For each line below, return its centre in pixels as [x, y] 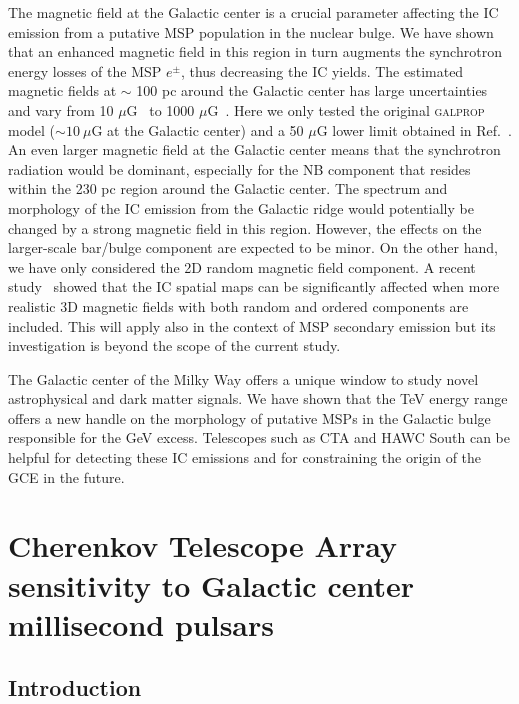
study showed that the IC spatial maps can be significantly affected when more [254, 286]
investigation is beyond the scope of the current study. [174, 345]
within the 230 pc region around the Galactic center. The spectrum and [228, 188]
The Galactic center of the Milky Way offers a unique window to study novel [243, 378]
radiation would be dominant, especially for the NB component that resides [239, 168]
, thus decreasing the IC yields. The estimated [322, 70]
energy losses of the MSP [85, 70]
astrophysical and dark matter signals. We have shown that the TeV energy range [258, 398]
